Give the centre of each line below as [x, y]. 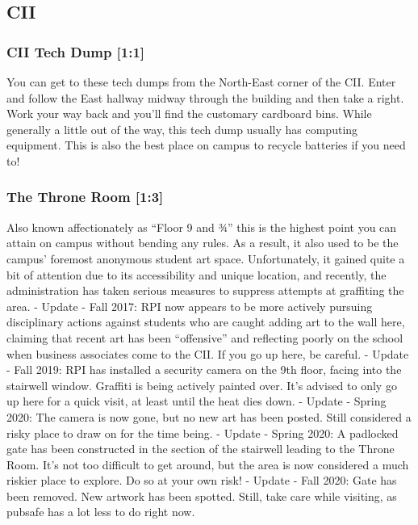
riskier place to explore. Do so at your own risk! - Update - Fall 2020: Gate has [202, 480]
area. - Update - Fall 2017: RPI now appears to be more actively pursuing [190, 306]
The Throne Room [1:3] [85, 197]
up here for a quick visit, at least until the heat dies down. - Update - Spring [196, 401]
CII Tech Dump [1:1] [76, 51]
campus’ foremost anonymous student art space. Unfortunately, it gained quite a [206, 258]
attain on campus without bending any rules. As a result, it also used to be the [203, 243]
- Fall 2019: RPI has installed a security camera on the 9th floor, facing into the [204, 370]
